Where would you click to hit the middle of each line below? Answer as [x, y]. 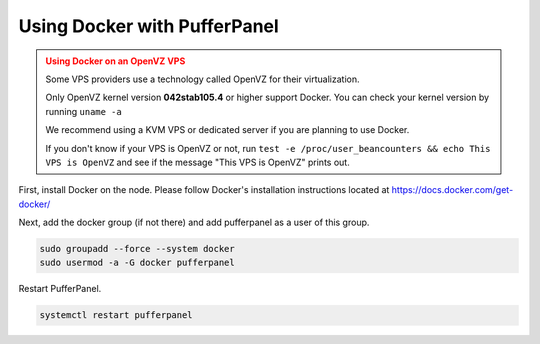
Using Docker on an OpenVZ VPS [115, 61]
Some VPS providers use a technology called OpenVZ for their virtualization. [202, 79]
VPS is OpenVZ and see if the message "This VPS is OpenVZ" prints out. [197, 162]
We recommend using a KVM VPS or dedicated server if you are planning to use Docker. [227, 130]
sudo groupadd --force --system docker [137, 249]
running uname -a [83, 111]
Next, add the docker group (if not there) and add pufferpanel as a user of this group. [194, 222]
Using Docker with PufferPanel [148, 26]
